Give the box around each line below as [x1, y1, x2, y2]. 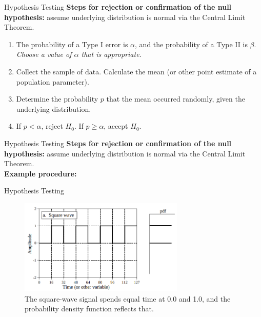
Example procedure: [4, 168, 77, 179]
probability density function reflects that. [25, 303, 154, 314]
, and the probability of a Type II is [135, 38, 248, 49]
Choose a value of [16, 49, 72, 60]
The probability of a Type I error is [16, 38, 128, 49]
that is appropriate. [81, 49, 142, 60]
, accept [104, 121, 128, 131]
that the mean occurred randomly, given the [106, 93, 245, 104]
